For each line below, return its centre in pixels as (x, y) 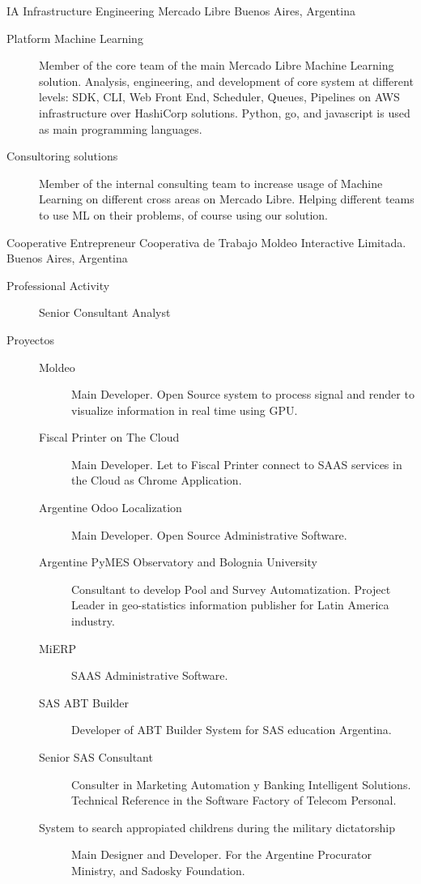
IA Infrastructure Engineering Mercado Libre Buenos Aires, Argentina (181, 11)
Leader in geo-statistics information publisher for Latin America (230, 605)
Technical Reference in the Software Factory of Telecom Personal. (234, 800)
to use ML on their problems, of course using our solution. (183, 214)
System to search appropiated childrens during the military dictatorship (217, 827)
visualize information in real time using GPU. (185, 410)
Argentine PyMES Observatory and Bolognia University (178, 562)
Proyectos (31, 339)
